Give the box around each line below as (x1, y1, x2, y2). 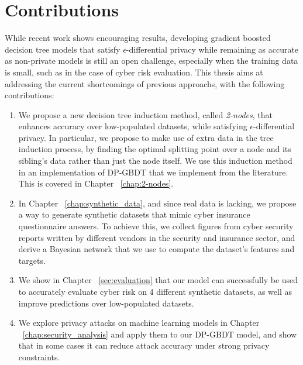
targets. (18, 254, 46, 266)
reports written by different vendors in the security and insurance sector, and (18, 231, 295, 243)
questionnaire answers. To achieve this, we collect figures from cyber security (18, 220, 294, 232)
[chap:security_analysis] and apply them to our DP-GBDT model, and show (22, 328, 297, 340)
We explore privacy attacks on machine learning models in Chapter (18, 316, 260, 329)
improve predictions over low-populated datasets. (18, 297, 194, 309)
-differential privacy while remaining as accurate (126, 43, 299, 55)
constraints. (18, 350, 60, 363)
